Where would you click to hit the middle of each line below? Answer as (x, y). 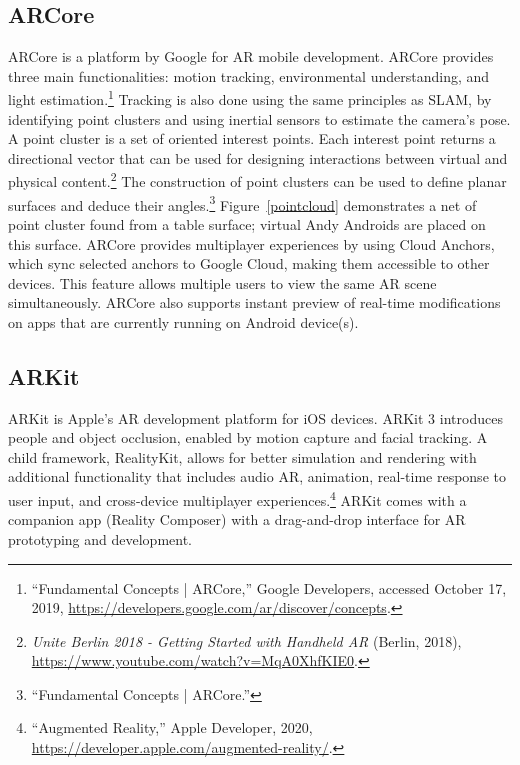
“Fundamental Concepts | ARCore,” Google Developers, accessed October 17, (269, 587)
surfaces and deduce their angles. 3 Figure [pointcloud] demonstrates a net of (242, 203)
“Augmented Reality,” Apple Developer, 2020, (172, 727)
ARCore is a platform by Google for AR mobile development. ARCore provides (251, 56)
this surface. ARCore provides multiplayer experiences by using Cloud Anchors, (251, 243)
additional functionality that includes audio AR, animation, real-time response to (257, 476)
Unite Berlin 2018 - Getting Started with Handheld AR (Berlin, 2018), (246, 640)
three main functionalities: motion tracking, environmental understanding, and (249, 75)
